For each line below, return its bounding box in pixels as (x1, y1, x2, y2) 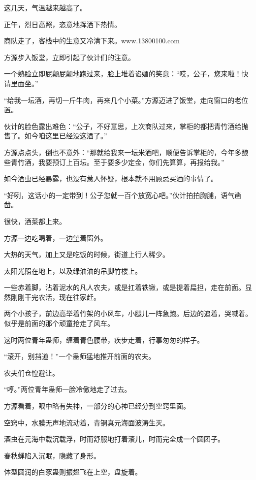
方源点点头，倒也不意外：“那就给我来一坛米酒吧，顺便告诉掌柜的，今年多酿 (4, 147, 249, 157)
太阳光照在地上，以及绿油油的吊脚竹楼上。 (4, 265, 142, 276)
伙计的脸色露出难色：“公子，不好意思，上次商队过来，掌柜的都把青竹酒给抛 (4, 121, 249, 131)
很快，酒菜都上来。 (4, 216, 66, 226)
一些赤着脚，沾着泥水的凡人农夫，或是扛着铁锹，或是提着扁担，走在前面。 (4, 282, 245, 292)
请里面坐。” (4, 78, 38, 88)
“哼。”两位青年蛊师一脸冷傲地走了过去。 (4, 384, 131, 394)
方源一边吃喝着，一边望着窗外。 (4, 232, 107, 243)
